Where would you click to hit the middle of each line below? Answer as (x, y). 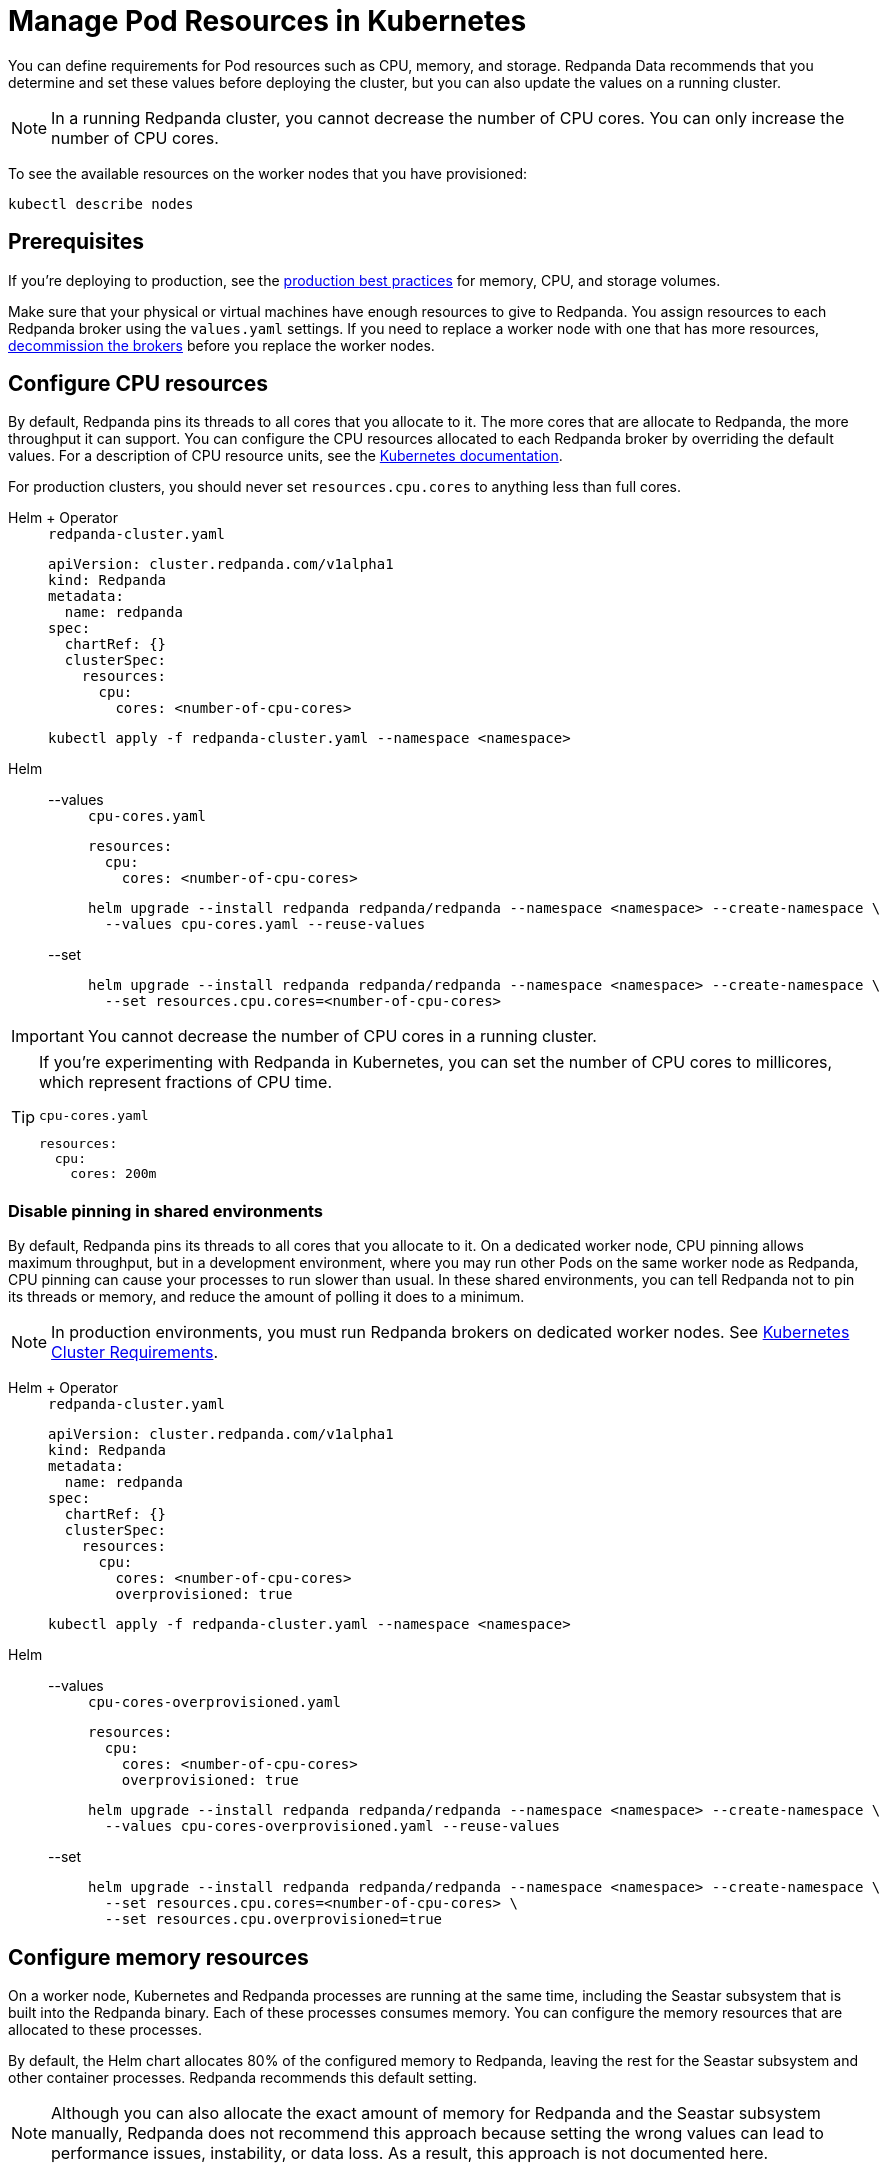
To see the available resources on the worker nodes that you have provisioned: (268, 173)
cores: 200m (113, 1174)
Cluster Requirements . (134, 1352)
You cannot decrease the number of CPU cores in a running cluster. (342, 1036)
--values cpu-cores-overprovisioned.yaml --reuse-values (332, 1826)
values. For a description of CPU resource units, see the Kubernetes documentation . (285, 456)
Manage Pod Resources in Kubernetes (267, 21)
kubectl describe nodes (101, 203)
